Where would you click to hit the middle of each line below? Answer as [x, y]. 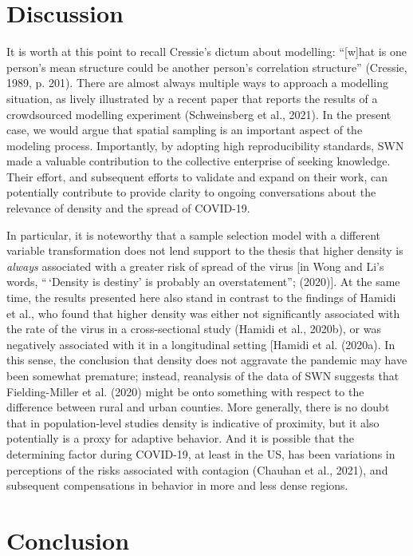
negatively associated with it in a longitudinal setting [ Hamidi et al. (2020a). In [201, 344]
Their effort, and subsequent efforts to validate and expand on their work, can [197, 176]
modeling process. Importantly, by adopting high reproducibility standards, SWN [205, 145]
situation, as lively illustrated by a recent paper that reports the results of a [192, 98]
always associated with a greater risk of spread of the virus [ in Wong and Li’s [195, 266]
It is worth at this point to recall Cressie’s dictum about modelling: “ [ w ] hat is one [206, 52]
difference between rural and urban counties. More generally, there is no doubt [198, 407]
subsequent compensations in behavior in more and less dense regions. [177, 485]
